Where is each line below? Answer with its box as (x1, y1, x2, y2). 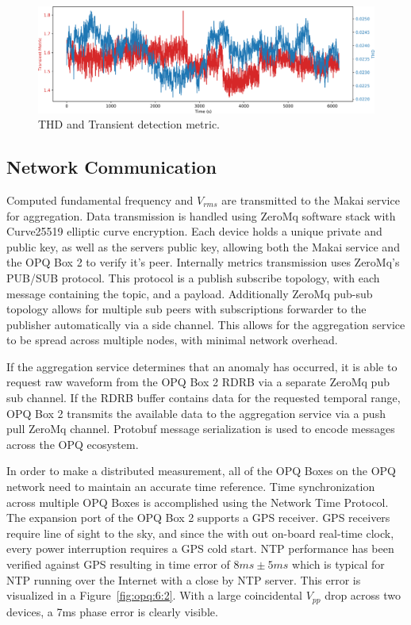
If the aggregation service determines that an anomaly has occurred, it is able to (6, 358, 398, 374)
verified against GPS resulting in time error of (6, 556, 230, 573)
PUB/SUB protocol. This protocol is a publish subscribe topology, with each (6, 269, 380, 286)
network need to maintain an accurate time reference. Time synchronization (6, 478, 375, 495)
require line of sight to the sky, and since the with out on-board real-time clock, (6, 524, 394, 541)
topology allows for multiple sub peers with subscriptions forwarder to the (6, 301, 367, 317)
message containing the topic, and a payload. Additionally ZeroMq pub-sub (6, 285, 373, 301)
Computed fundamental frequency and (6, 191, 194, 208)
